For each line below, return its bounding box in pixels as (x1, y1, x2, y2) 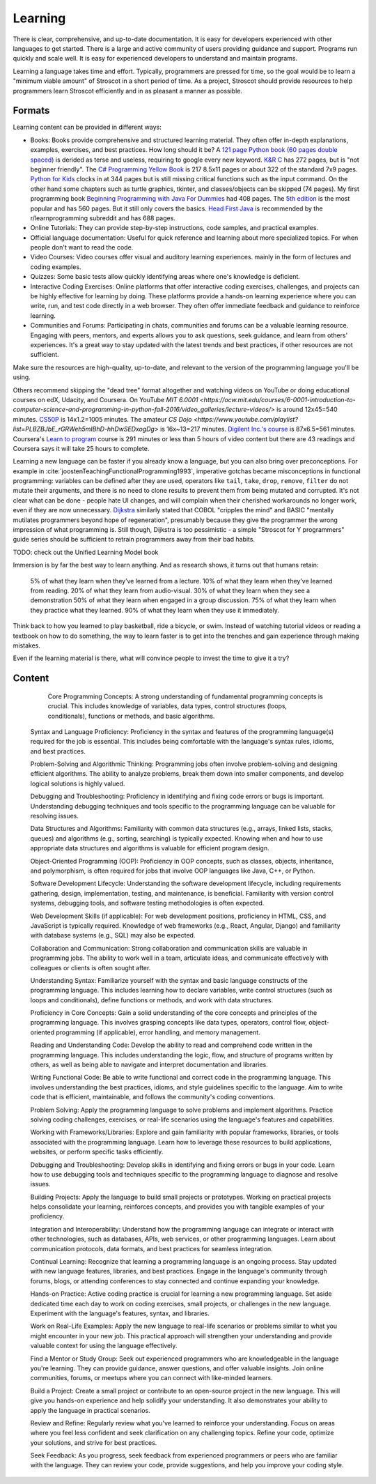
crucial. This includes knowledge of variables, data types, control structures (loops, (47, 702, 288, 710)
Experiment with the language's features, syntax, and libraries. (30, 1309, 210, 1317)
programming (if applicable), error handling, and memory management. (56, 1028, 260, 1036)
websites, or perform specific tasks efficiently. (30, 1147, 164, 1156)
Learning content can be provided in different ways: (13, 123, 162, 132)
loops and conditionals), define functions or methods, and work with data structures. (30, 995, 274, 1004)
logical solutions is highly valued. (30, 779, 125, 788)
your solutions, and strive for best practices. (30, 1438, 157, 1446)
